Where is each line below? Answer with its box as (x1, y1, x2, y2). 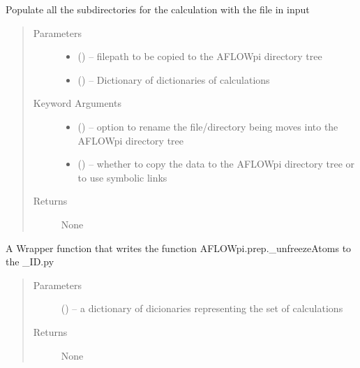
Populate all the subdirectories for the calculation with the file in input (6, 2, 310, 16)
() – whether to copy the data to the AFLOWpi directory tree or (77, 156, 355, 171)
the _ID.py (6, 254, 54, 269)
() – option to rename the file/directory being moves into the (77, 119, 338, 133)
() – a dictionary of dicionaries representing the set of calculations (61, 301, 343, 316)
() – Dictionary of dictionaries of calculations (77, 72, 270, 87)
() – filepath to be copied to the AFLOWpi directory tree (77, 49, 322, 64)
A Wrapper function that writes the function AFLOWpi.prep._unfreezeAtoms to (6, 240, 352, 255)
